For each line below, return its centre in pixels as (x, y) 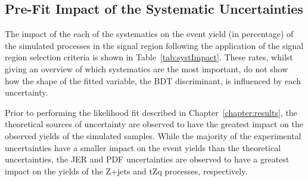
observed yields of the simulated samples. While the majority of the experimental (153, 135)
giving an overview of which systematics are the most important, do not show (147, 68)
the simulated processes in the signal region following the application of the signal (154, 45)
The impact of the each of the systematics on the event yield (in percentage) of (149, 34)
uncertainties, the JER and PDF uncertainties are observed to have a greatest (147, 159)
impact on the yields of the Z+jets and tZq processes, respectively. (126, 171)
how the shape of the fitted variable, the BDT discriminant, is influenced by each (153, 80)
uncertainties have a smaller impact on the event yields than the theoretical (143, 147)
